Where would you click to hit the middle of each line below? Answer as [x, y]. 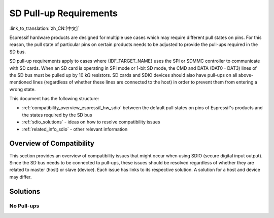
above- [246, 75]
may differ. [21, 177]
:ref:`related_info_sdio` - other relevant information [75, 129]
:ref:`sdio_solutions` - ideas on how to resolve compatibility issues [91, 122]
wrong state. [23, 89]
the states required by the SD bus [57, 115]
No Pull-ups [24, 206]
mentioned [21, 82]
